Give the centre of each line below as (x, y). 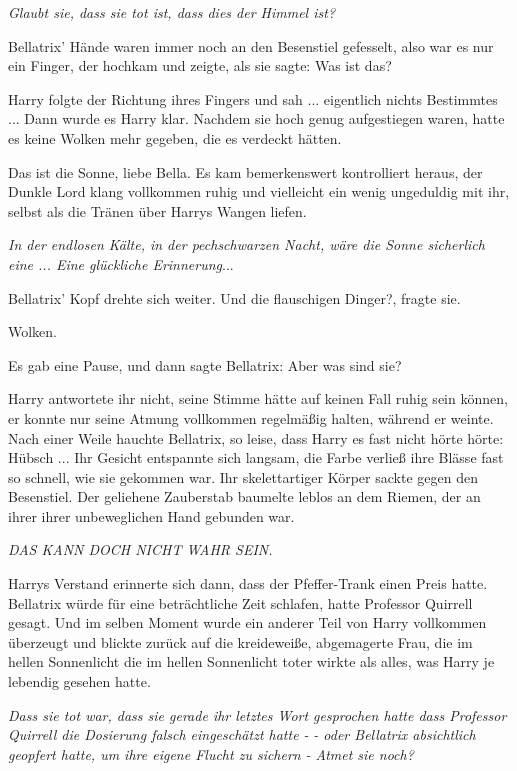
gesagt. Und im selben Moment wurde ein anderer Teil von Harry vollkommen (247, 622)
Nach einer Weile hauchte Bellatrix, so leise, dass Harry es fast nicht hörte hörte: (256, 437)
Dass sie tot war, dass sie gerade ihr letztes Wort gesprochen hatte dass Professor (257, 714)
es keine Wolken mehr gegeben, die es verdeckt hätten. (175, 137)
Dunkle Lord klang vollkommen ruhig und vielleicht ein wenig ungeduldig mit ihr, (259, 191)
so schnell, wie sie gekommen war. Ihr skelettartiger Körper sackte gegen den (243, 476)
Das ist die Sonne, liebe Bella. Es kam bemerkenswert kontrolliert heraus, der (245, 171)
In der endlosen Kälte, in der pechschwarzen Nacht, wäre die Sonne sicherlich (246, 244)
